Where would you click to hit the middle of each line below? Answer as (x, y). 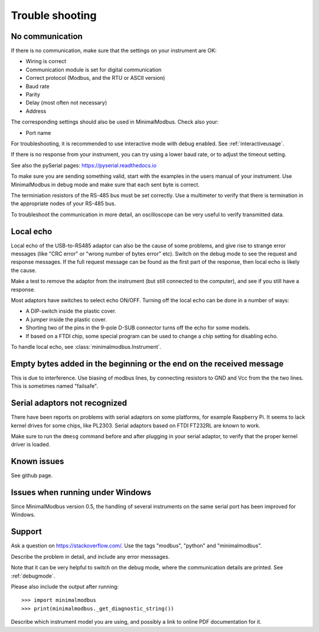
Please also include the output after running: (65, 586)
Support (26, 532)
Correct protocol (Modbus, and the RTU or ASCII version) (95, 78)
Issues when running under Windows (81, 492)
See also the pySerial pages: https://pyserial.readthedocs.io (84, 165)
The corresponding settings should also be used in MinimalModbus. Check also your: (115, 122)
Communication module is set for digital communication (94, 69)
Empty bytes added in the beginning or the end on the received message (147, 364)
